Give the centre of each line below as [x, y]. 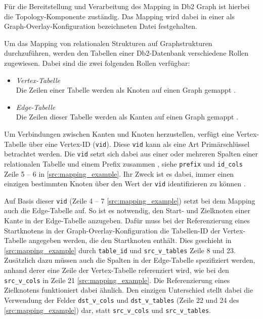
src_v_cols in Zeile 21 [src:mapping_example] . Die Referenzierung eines [117, 280]
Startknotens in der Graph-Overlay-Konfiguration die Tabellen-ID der [112, 230]
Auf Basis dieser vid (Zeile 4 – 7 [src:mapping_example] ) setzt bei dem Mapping [130, 200]
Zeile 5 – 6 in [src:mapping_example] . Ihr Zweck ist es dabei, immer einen [119, 173]
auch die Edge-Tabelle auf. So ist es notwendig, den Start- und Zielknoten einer [127, 210]
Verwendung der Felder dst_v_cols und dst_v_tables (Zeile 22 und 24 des [122, 300]
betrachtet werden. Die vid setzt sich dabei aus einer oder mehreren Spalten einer [131, 154]
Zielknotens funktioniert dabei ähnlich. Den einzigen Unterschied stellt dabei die [129, 290]
